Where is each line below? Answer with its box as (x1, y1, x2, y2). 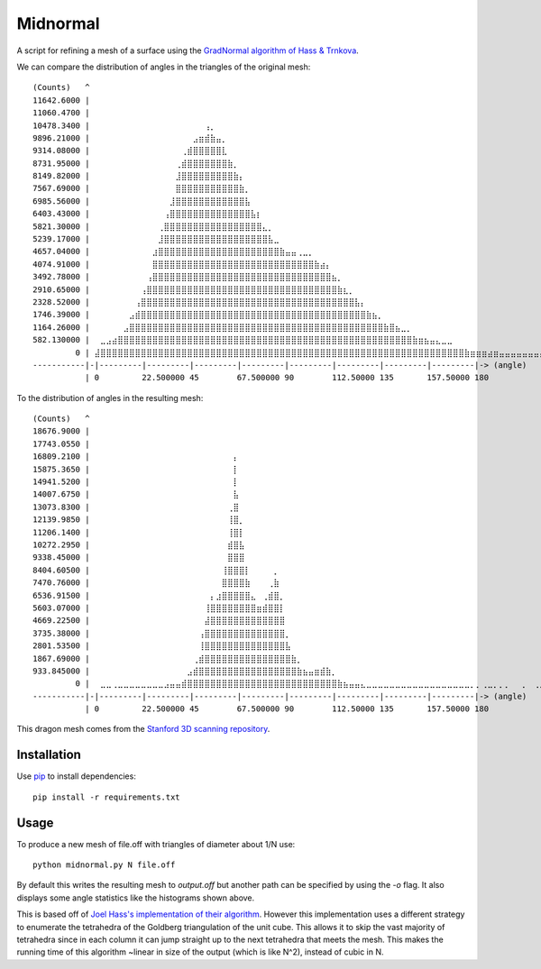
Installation (16, 747, 81, 763)
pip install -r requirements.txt (32, 791, 180, 802)
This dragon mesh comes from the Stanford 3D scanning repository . (16, 724, 270, 735)
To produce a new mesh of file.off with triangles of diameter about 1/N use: (16, 838, 296, 849)
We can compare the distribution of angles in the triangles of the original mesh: (16, 61, 311, 72)
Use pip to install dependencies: (16, 771, 137, 782)
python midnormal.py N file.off (32, 860, 176, 870)
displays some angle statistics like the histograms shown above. (16, 892, 255, 903)
